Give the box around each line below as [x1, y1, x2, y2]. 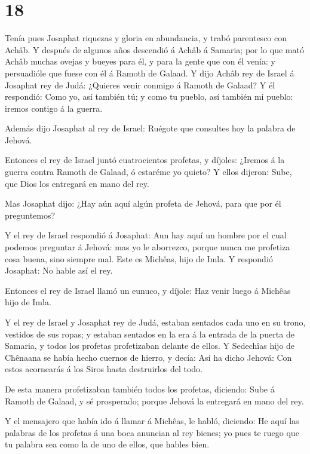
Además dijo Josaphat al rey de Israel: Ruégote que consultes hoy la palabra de [5, 122, 296, 134]
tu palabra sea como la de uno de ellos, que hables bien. [5, 438, 210, 450]
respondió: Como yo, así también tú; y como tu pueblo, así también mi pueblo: [5, 90, 293, 103]
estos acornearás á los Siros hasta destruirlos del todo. [5, 363, 202, 375]
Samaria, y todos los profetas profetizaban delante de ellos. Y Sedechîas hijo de [5, 339, 295, 352]
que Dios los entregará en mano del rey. [5, 177, 149, 189]
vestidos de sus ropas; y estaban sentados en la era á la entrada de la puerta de [5, 327, 294, 340]
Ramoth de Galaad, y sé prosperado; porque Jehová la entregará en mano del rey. [5, 394, 304, 407]
